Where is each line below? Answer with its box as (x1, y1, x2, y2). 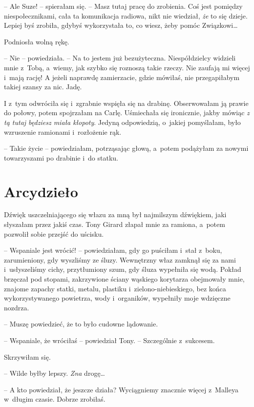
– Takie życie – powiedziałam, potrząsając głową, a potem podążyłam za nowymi (4, 143, 249, 153)
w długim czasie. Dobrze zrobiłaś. (4, 394, 106, 404)
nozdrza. (4, 302, 29, 312)
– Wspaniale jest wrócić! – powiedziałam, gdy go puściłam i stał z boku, (4, 245, 222, 255)
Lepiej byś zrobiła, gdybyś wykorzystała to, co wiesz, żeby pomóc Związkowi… (4, 20, 238, 30)
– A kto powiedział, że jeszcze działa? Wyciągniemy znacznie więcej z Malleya (4, 384, 238, 394)
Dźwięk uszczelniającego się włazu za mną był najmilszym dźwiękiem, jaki (4, 209, 227, 220)
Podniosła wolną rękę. (4, 36, 69, 46)
